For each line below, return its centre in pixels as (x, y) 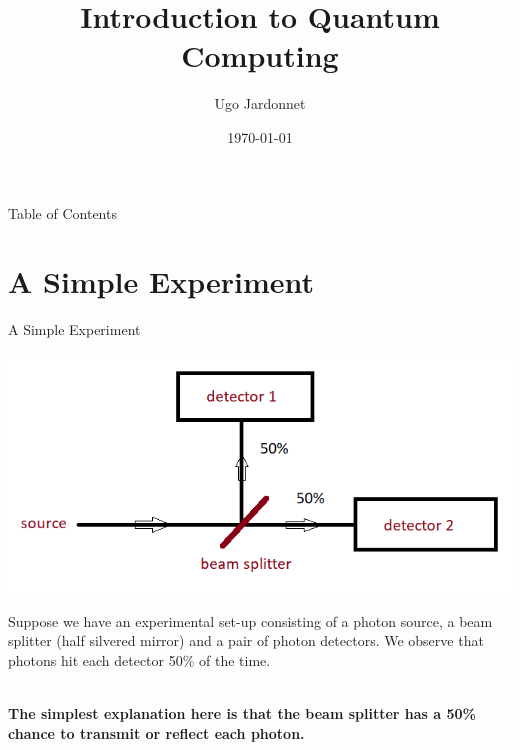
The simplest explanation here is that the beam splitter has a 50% (242, 712)
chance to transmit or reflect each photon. (156, 732)
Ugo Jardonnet (260, 103)
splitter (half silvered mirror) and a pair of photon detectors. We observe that (246, 640)
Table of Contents (62, 212)
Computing (260, 55)
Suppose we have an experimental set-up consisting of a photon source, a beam (250, 620)
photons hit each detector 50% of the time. (139, 659)
